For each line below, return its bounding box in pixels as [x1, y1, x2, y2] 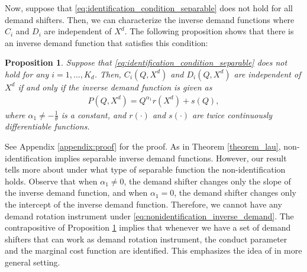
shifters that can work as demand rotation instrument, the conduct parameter [5, 232, 287, 245]
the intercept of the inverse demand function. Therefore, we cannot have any [5, 197, 282, 210]
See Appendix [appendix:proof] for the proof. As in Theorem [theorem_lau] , [5, 140, 281, 153]
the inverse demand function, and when [5, 186, 148, 199]
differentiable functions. [5, 120, 90, 132]
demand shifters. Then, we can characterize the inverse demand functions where [5, 13, 295, 25]
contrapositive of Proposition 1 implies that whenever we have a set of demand [5, 221, 291, 234]
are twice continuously [192, 108, 273, 121]
